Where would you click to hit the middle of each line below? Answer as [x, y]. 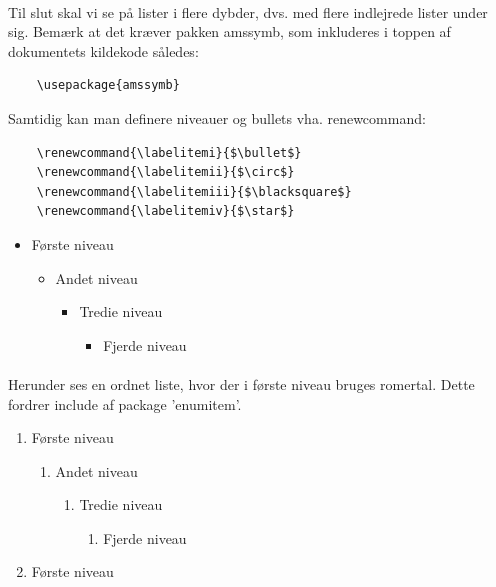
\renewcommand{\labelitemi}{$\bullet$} [169, 152]
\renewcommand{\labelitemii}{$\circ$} [165, 172]
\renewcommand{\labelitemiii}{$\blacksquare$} [194, 191]
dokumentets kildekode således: [103, 50]
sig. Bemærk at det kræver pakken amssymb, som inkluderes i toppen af [229, 31]
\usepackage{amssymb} [108, 85]
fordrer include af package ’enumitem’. [125, 403]
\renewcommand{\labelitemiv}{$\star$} [165, 211]
